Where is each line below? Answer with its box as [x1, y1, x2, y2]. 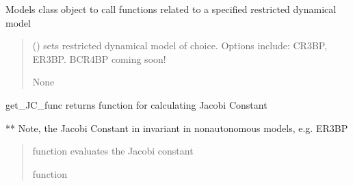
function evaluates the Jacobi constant [32, 144, 194, 158]
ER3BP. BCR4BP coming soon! [32, 51, 166, 66]
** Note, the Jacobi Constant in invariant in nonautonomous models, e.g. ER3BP [5, 120, 348, 135]
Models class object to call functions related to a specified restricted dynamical [5, 2, 337, 16]
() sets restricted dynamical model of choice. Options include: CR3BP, [32, 38, 328, 53]
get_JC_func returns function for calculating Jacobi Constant [5, 97, 267, 111]
